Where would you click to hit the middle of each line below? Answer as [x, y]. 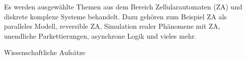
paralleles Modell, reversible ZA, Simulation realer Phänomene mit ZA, [112, 26]
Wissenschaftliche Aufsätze [45, 52]
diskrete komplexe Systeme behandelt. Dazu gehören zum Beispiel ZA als [116, 16]
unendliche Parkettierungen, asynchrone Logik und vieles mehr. [100, 35]
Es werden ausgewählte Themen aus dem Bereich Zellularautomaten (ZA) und [123, 6]
